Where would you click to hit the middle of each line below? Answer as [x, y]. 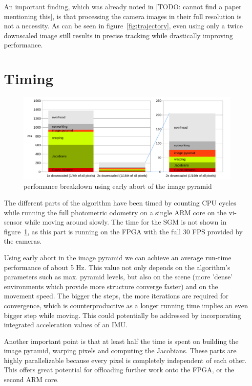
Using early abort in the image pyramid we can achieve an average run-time [118, 257]
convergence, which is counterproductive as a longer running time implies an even [126, 305]
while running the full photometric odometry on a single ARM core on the [115, 212]
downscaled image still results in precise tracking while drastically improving [118, 35]
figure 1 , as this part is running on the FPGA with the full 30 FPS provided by [124, 231]
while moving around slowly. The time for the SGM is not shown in [126, 222]
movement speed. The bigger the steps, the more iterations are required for [116, 296]
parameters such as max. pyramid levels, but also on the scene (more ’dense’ [118, 277]
